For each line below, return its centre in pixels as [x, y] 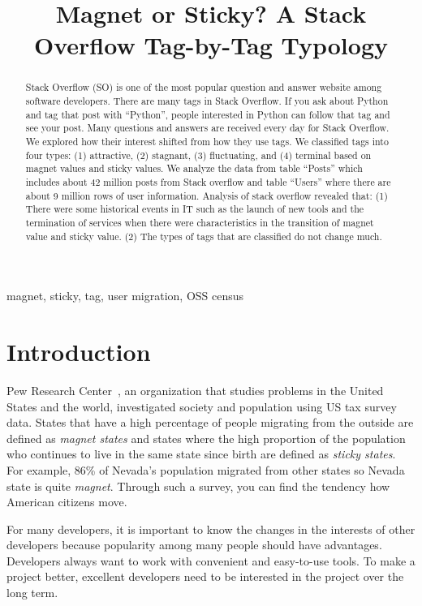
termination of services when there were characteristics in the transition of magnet [200, 222]
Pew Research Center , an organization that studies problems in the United [195, 390]
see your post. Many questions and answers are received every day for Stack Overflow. [207, 128]
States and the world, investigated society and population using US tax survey [202, 406]
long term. [32, 593]
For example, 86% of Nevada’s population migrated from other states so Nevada [206, 469]
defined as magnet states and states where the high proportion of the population [206, 438]
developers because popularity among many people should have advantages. [194, 545]
